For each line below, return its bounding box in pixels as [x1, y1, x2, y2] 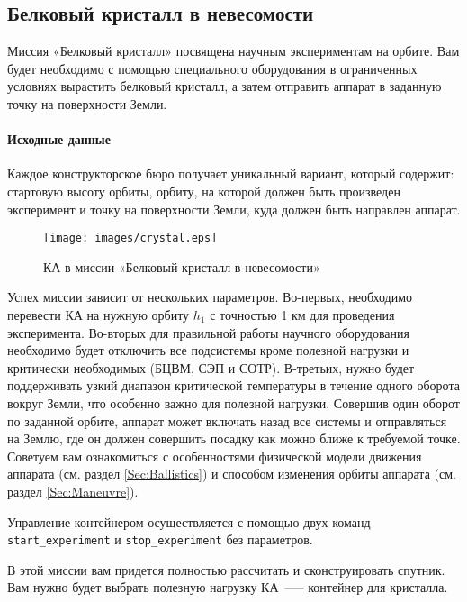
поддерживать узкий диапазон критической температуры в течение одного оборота [7, 376, 460, 395]
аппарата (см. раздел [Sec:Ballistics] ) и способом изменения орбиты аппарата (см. [7, 464, 456, 483]
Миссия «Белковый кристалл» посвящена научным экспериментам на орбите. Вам [7, 41, 460, 60]
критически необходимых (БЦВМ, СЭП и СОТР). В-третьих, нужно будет [7, 358, 415, 377]
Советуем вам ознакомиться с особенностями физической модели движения [7, 446, 422, 465]
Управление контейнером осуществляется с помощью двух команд [7, 512, 371, 531]
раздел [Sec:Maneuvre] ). [7, 481, 139, 500]
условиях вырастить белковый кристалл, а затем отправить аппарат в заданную [7, 77, 442, 96]
